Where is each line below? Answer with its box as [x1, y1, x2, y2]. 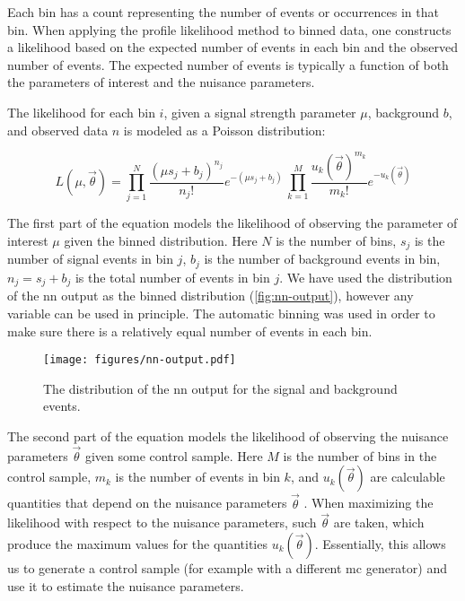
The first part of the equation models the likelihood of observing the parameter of [7, 213, 458, 232]
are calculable [370, 467, 445, 486]
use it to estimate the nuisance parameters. [7, 576, 244, 595]
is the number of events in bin [115, 467, 280, 486]
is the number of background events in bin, [204, 249, 441, 268]
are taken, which [333, 513, 425, 532]
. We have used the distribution [279, 267, 452, 286]
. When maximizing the [303, 493, 434, 512]
